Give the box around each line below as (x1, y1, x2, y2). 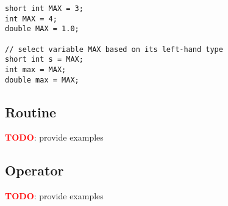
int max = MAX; (5, 65, 66, 74)
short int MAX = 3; (5, 4, 84, 13)
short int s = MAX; (5, 55, 84, 64)
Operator (5, 161, 64, 180)
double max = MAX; (5, 75, 79, 84)
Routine (5, 102, 57, 121)
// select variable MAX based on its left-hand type (5, 45, 223, 54)
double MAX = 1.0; (5, 24, 79, 34)
